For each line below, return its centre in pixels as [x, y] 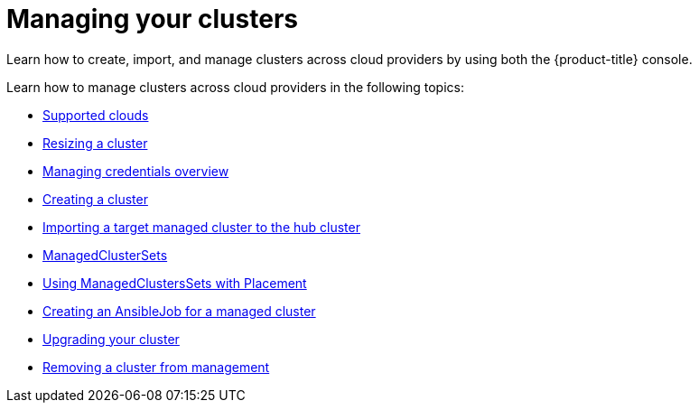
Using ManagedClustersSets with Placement [175, 283]
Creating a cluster [95, 199]
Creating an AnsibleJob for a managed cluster [179, 311]
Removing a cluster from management [156, 367]
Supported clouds [96, 115]
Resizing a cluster [95, 143]
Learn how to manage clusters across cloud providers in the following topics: [235, 87]
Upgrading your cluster [111, 339]
